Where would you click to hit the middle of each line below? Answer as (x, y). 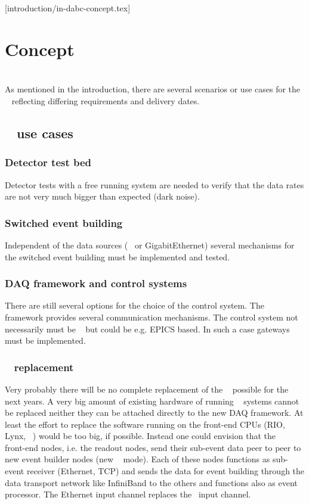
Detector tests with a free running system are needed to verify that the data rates (154, 184)
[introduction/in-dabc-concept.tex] (68, 8)
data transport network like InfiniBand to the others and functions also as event (151, 482)
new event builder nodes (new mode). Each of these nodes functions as (137, 459)
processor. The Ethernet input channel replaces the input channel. (128, 494)
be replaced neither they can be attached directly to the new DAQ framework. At (154, 413)
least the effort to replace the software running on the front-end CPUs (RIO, (145, 424)
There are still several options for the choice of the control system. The (135, 305)
